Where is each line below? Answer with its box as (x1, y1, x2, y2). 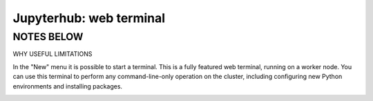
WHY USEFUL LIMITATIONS (12, 50, 93, 58)
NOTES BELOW (12, 30, 84, 43)
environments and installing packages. (12, 82, 123, 90)
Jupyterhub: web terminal (12, 10, 166, 26)
